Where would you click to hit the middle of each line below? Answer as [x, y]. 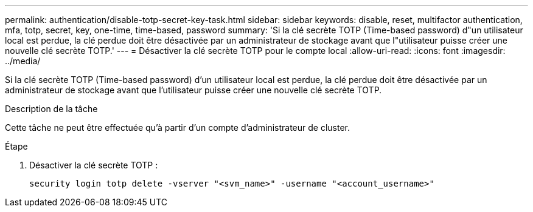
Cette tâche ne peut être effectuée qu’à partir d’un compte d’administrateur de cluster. [178, 128]
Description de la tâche [51, 109]
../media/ [23, 61]
